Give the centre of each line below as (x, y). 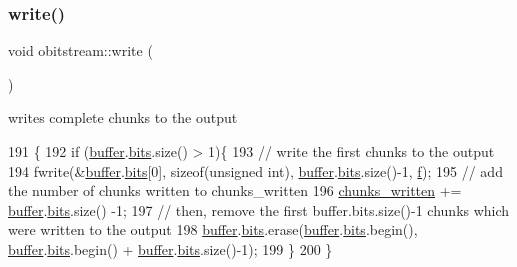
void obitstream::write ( (80, 50)
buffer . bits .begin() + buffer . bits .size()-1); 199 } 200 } (170, 248)
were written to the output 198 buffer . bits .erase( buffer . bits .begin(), (213, 229)
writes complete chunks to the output (123, 117)
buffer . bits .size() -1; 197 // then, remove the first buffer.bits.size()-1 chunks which (259, 209)
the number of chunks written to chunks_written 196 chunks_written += (235, 190)
